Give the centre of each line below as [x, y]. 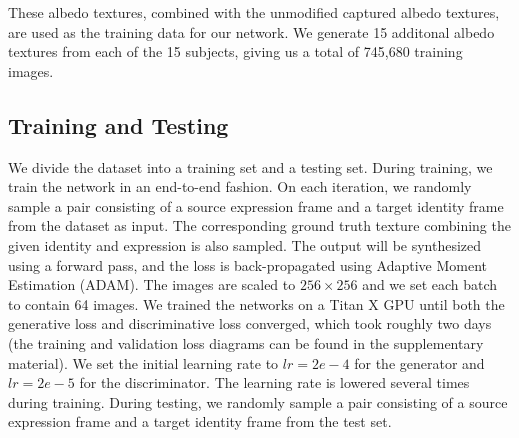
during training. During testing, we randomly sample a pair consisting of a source [258, 401]
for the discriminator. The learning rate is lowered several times [274, 382]
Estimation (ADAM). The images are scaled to [152, 284]
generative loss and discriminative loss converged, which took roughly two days [250, 323]
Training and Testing [118, 124]
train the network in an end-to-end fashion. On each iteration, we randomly [240, 186]
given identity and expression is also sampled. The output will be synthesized [245, 244]
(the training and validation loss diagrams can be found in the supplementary [246, 342]
